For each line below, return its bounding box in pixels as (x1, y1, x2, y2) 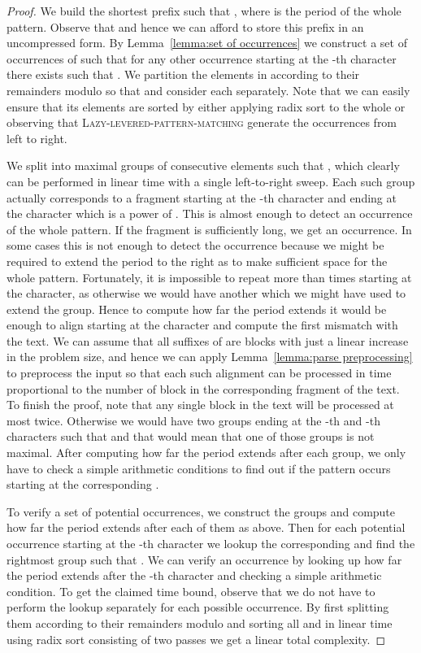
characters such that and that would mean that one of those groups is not (7, 428, 375, 445)
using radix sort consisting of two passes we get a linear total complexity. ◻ (7, 630, 386, 647)
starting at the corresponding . (7, 476, 159, 493)
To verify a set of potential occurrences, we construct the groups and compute (7, 503, 396, 520)
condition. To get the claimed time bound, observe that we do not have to (7, 582, 375, 599)
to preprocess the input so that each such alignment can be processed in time (7, 364, 392, 381)
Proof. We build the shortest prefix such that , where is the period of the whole (7, 2, 401, 19)
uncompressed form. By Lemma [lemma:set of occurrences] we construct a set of (7, 34, 407, 51)
